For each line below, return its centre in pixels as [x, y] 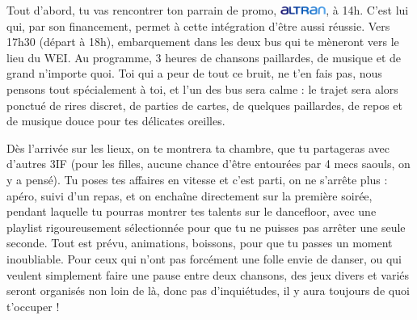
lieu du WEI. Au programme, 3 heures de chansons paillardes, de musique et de [204, 57]
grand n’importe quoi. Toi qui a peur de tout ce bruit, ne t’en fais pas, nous [194, 73]
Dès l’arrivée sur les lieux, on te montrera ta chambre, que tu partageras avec [198, 147]
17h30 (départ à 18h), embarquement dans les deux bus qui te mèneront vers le [203, 42]
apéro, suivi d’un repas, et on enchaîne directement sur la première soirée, [190, 195]
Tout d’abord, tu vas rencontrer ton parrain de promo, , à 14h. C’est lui [208, 10]
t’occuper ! [33, 306]
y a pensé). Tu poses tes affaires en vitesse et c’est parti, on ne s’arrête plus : [197, 179]
